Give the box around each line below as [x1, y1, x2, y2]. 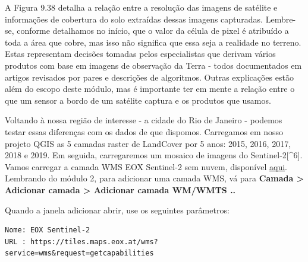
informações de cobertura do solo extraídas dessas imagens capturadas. [5, 12, 263, 25]
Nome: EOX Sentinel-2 [5, 226, 90, 235]
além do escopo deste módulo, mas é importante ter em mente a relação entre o [5, 82, 295, 95]
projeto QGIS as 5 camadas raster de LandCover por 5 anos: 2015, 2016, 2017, [5, 137, 291, 149]
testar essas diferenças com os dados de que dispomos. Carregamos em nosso [5, 125, 284, 138]
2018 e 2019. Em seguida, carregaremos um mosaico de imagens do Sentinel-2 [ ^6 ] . [5, 149, 303, 161]
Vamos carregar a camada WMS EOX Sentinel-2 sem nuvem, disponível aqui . [5, 160, 288, 172]
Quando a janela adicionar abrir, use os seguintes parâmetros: [5, 203, 230, 216]
